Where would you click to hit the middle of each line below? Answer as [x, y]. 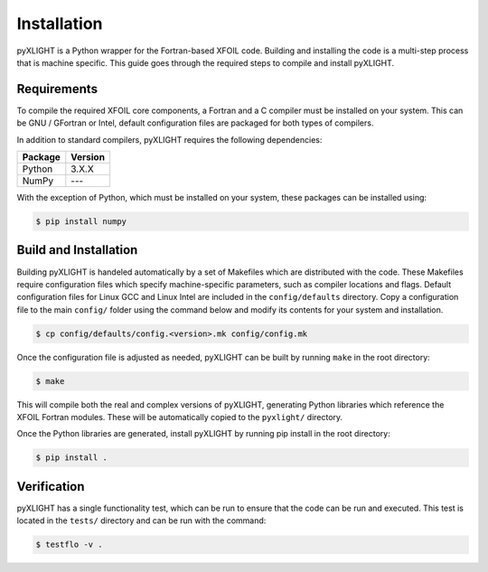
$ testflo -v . [69, 545]
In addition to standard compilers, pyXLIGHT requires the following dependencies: [169, 139]
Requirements [57, 89]
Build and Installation [77, 250]
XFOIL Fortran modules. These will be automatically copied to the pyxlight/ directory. [180, 417]
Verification [51, 487]
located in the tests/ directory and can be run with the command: [141, 520]
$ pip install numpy [81, 221]
